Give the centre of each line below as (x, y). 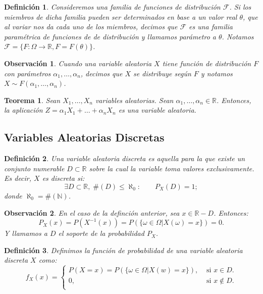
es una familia (211, 27)
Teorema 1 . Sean (32, 100)
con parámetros (28, 73)
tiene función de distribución (207, 63)
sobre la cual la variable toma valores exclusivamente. (172, 168)
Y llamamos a (26, 233)
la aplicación (23, 110)
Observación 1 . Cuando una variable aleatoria (78, 63)
